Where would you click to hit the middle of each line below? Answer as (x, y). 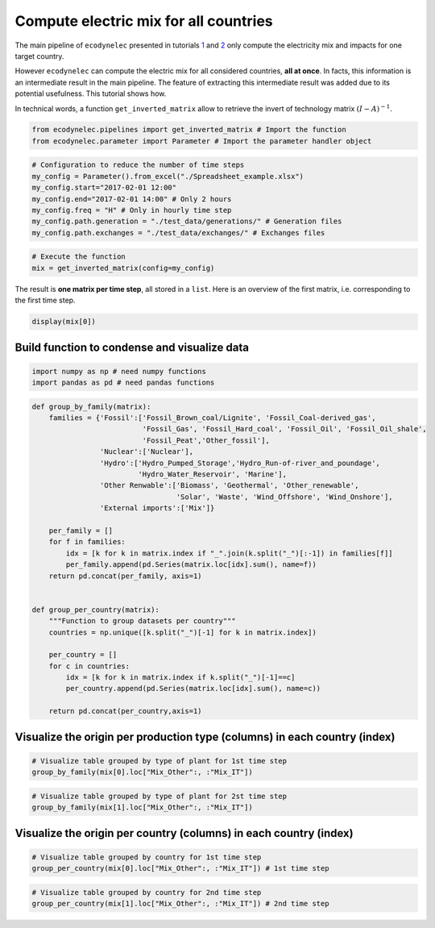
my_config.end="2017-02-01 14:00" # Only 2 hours (132, 199)
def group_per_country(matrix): (96, 610)
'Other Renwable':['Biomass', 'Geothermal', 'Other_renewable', (229, 485)
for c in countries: (89, 666)
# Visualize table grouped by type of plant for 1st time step (159, 761)
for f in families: (87, 542)
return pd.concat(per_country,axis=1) (125, 711)
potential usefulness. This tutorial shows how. (91, 94)
